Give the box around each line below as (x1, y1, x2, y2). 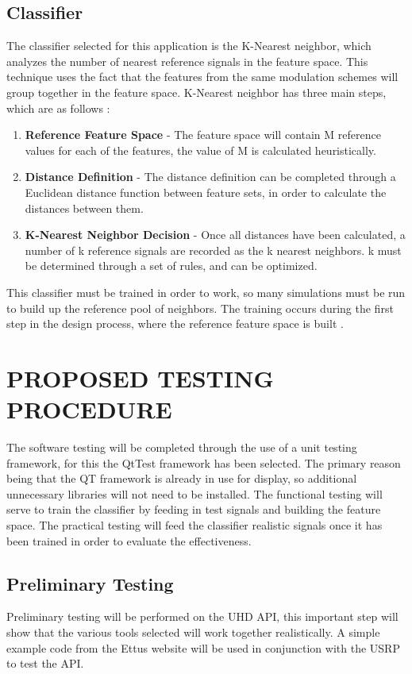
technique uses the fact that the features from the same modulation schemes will (6, 68, 399, 85)
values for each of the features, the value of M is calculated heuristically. (25, 141, 376, 158)
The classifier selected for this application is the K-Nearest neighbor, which (6, 37, 372, 54)
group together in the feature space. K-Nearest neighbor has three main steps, (6, 83, 387, 100)
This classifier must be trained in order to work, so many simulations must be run (6, 283, 406, 300)
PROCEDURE (6, 393, 172, 426)
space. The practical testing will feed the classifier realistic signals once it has (6, 516, 383, 533)
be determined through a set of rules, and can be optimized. (25, 257, 318, 274)
